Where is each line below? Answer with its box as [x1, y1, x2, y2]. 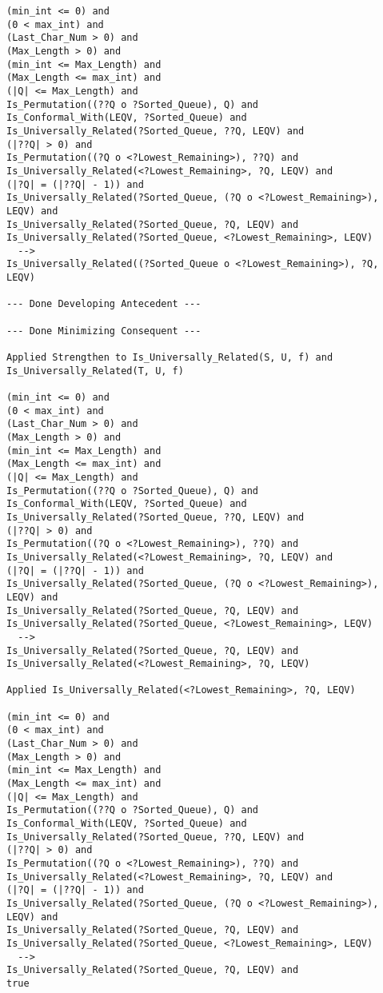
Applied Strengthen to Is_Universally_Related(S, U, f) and [6, 352, 333, 364]
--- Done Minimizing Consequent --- [6, 325, 201, 337]
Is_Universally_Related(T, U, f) [6, 365, 184, 377]
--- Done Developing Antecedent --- [6, 298, 201, 310]
